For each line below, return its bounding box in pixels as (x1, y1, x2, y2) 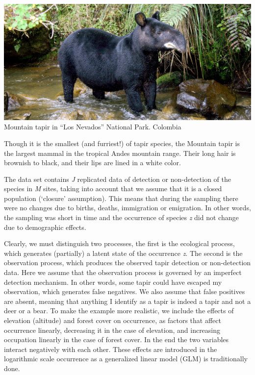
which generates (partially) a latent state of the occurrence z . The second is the (4, 248, 243, 258)
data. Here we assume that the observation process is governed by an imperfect (4, 267, 242, 277)
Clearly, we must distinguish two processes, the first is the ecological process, (4, 238, 235, 249)
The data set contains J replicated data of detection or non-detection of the (4, 174, 231, 184)
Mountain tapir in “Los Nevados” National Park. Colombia (4, 122, 181, 132)
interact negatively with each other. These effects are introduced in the (4, 344, 217, 354)
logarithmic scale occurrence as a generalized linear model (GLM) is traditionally (4, 353, 248, 364)
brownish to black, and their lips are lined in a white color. (4, 157, 181, 168)
